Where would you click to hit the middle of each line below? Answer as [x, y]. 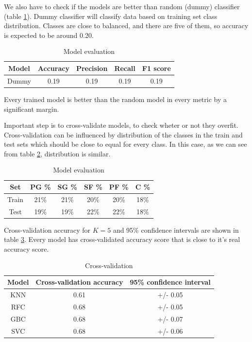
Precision [92, 68]
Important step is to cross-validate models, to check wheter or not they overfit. [121, 125]
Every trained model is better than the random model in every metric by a [116, 99]
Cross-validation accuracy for [47, 230]
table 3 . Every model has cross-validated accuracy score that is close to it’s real [122, 239]
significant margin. [32, 109]
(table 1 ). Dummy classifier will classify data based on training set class [111, 16]
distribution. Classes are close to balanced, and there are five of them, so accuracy [126, 26]
